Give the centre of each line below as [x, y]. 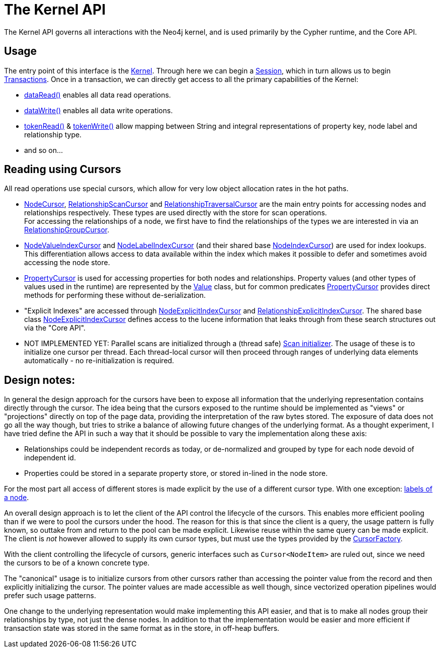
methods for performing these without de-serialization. [115, 295]
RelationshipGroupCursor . [67, 230]
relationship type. [53, 134]
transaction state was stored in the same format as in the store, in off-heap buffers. [142, 628]
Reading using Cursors [63, 170]
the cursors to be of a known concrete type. [77, 563]
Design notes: [40, 380]
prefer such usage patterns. [50, 596]
